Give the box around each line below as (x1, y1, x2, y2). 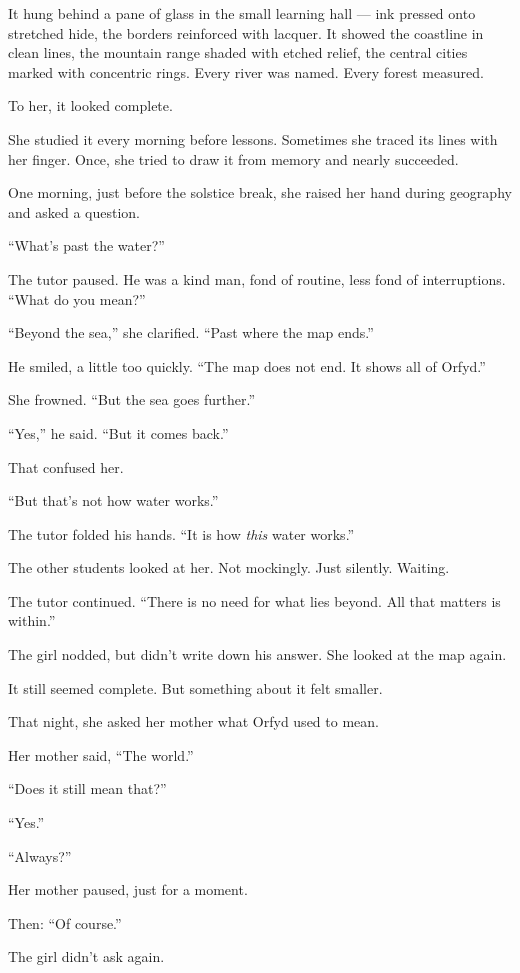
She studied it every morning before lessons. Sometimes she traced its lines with (8, 128, 498, 149)
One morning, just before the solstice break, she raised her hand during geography (8, 182, 512, 203)
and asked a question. (8, 201, 140, 222)
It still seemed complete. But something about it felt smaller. (8, 677, 383, 698)
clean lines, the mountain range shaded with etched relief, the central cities (8, 42, 468, 63)
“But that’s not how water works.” (8, 490, 219, 511)
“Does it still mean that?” (8, 778, 167, 799)
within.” (8, 610, 56, 631)
